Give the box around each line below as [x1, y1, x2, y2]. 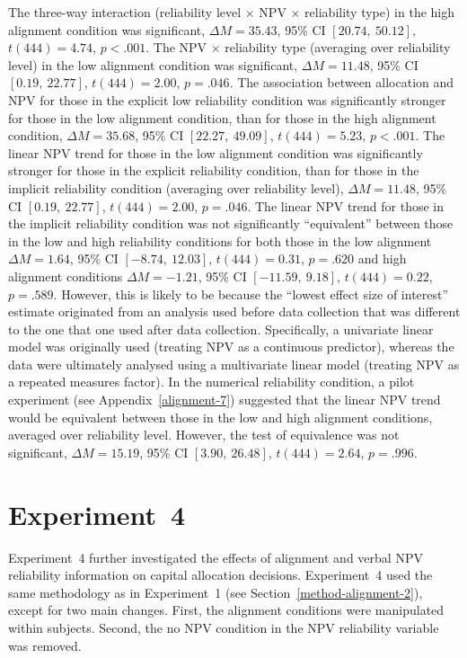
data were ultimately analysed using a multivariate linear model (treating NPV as [8, 354, 460, 373]
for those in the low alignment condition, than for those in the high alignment [8, 108, 436, 127]
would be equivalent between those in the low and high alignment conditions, [8, 407, 433, 426]
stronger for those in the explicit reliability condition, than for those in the [8, 161, 419, 180]
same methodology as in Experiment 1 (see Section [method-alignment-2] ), [8, 582, 423, 601]
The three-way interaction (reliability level [8, 3, 242, 21]
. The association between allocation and [229, 73, 454, 92]
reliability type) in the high [304, 3, 455, 21]
